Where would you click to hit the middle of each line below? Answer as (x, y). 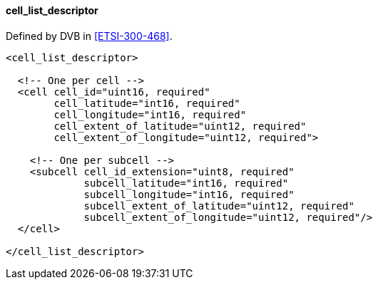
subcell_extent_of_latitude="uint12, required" (219, 206)
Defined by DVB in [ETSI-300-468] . (89, 36)
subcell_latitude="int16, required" (186, 183)
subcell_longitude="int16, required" (189, 194)
